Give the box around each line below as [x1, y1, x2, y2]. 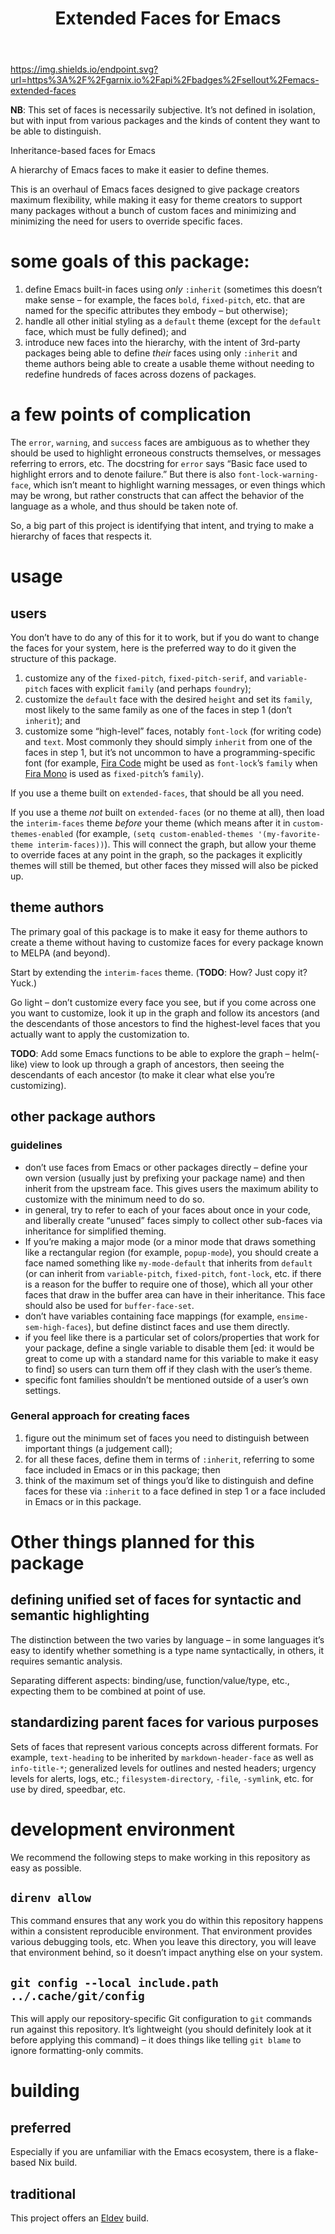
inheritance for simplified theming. [24, 1225, 167, 1237]
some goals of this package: [10, 250, 250, 273]
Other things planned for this [10, 1531, 255, 1554]
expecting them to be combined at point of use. [10, 1685, 207, 1697]
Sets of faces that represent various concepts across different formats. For [10, 1740, 319, 1752]
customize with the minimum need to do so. [24, 1193, 205, 1205]
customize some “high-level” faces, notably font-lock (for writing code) [24, 725, 322, 737]
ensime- [276, 1312, 309, 1322]
